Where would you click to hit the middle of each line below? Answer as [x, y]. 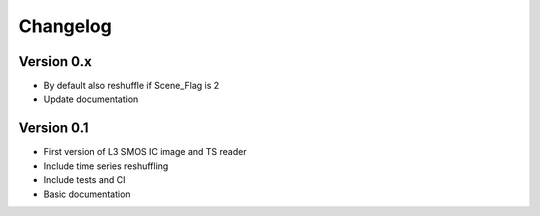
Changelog [65, 26]
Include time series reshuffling [106, 166]
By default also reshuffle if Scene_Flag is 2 [131, 86]
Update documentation [91, 99]
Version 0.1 [53, 128]
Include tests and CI [84, 180]
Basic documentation [87, 194]
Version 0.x [55, 61]
